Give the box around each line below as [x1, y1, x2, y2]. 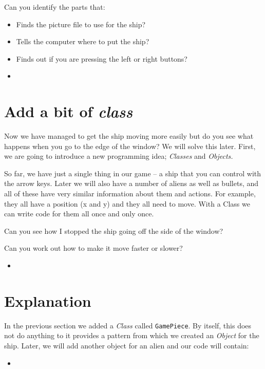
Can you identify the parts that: [4, 2, 105, 12]
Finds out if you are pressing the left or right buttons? [16, 53, 187, 64]
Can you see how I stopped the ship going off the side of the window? [4, 225, 223, 236]
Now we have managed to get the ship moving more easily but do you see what [4, 131, 254, 141]
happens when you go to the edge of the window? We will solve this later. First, [4, 140, 256, 151]
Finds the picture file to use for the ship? [16, 19, 146, 29]
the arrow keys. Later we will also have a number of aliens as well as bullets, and [4, 178, 259, 189]
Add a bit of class [4, 101, 133, 122]
